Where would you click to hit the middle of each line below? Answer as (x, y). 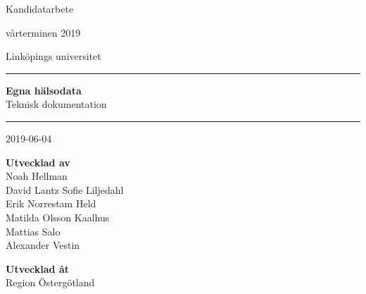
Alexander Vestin (43, 245)
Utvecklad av (38, 162)
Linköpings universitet (53, 56)
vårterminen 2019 (43, 32)
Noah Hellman (37, 176)
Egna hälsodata (44, 90)
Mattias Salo (33, 231)
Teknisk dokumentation (56, 104)
